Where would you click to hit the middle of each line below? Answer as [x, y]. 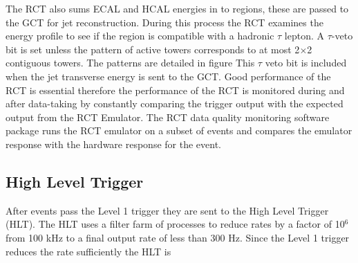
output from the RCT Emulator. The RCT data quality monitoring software [168, 117]
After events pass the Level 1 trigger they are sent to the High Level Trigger [167, 210]
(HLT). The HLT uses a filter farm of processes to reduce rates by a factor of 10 [175, 224]
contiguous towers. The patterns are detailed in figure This [130, 63]
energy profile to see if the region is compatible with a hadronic [140, 36]
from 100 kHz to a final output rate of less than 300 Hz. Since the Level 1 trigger [178, 237]
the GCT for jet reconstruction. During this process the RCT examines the [164, 22]
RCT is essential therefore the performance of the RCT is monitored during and [175, 90]
